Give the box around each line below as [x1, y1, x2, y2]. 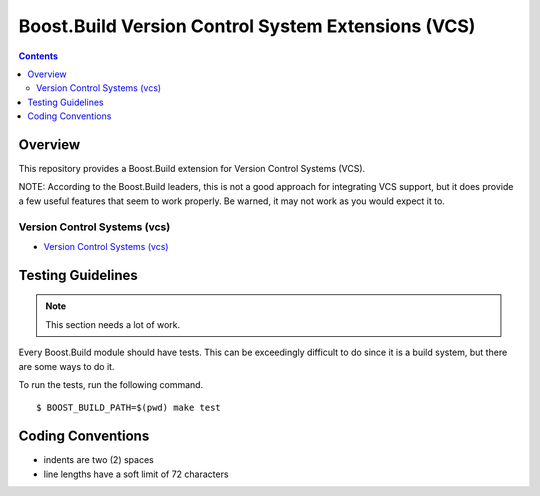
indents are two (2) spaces [43, 454, 154, 466]
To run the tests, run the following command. [18, 378, 204, 390]
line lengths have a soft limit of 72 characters [43, 468, 229, 480]
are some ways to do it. [18, 360, 115, 372]
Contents [18, 50, 59, 62]
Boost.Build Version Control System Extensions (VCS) [18, 15, 476, 37]
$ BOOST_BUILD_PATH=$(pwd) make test [36, 402, 222, 414]
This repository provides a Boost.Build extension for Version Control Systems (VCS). [18, 163, 366, 175]
